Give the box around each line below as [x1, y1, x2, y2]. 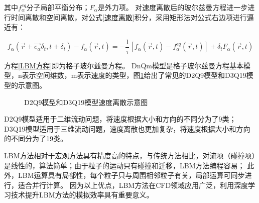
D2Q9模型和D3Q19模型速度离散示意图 [24, 96, 148, 107]
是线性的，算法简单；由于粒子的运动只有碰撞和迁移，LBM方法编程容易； [4, 160, 245, 170]
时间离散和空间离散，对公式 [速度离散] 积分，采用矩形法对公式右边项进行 [11, 12, 247, 22]
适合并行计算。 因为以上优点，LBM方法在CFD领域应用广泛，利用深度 [18, 179, 248, 190]
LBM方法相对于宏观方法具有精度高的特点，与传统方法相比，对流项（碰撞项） [4, 150, 255, 160]
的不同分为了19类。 [4, 133, 67, 144]
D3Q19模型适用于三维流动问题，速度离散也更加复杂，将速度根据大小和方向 [4, 123, 250, 134]
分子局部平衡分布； [26, 2, 90, 12]
